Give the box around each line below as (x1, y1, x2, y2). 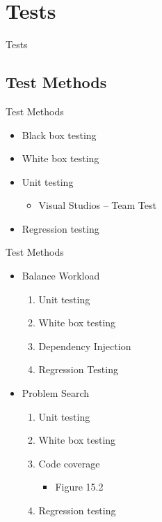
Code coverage (38, 456, 100, 470)
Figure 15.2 (55, 479, 104, 494)
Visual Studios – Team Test (38, 198, 156, 212)
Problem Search (22, 386, 90, 400)
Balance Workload (22, 268, 100, 283)
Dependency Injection (38, 338, 131, 353)
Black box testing (22, 127, 97, 142)
